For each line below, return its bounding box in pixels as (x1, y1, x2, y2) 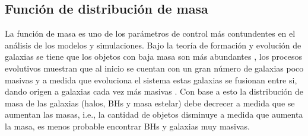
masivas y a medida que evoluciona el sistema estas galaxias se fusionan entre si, (5, 73, 297, 86)
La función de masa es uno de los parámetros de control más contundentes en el (5, 27, 296, 40)
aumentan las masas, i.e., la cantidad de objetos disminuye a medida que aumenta (5, 108, 303, 121)
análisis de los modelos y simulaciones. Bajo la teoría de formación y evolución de (5, 38, 301, 51)
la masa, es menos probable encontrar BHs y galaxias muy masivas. (5, 119, 250, 132)
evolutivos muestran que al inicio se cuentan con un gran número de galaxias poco (5, 61, 304, 74)
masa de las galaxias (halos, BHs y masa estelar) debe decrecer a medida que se (5, 96, 295, 109)
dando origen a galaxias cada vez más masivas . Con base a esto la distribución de (5, 85, 304, 98)
